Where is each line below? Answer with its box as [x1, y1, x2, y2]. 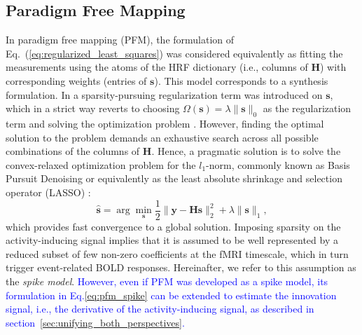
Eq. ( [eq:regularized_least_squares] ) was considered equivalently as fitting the [6, 46, 343, 60]
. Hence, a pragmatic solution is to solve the [151, 144, 341, 158]
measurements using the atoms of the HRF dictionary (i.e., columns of [6, 60, 308, 74]
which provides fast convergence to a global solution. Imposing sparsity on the [6, 219, 341, 233]
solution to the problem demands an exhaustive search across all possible [6, 130, 319, 144]
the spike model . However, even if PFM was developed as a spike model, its [6, 273, 328, 288]
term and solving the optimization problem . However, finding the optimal [6, 116, 324, 130]
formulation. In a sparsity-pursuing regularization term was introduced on [6, 87, 323, 102]
